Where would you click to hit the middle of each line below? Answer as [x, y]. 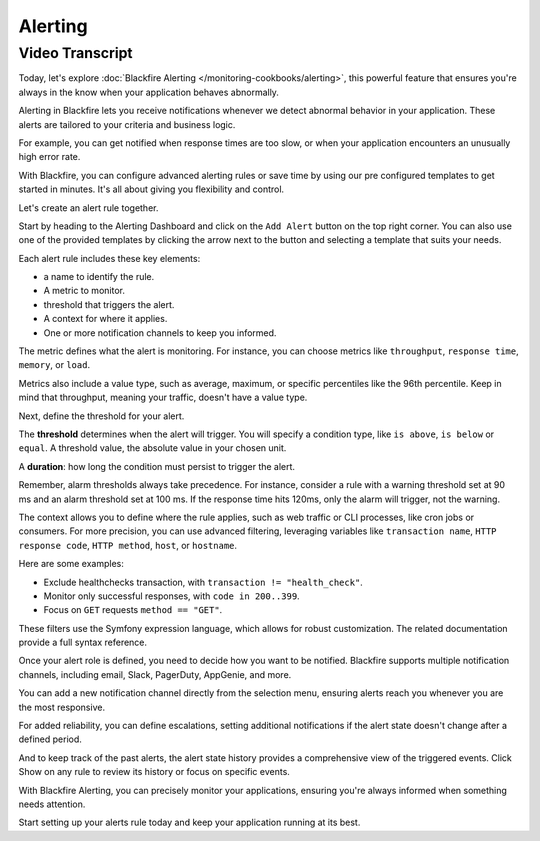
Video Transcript [76, 53]
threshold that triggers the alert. [109, 304]
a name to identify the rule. [99, 277]
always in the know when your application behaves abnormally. [149, 92]
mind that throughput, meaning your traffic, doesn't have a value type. [163, 397]
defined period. [50, 739]
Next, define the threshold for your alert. [101, 416]
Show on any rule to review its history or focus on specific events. [154, 772]
